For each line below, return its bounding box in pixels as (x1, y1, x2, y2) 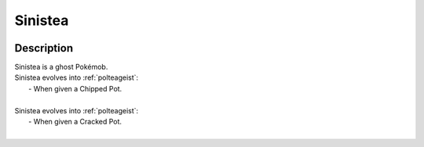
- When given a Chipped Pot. (28, 84, 122, 93)
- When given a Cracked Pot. (28, 117, 122, 127)
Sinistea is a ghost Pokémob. (14, 63, 108, 72)
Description (14, 41, 74, 55)
